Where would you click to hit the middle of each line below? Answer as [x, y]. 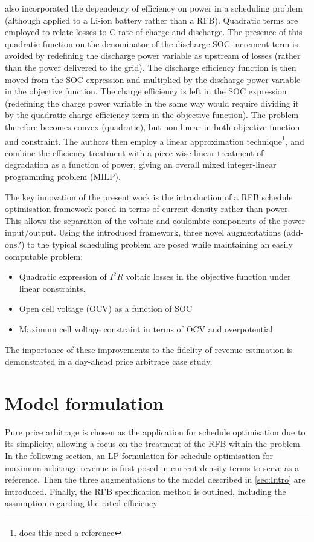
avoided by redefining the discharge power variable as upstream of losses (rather [153, 55]
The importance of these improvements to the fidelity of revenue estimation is [149, 349]
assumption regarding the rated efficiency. [82, 503]
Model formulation [84, 402]
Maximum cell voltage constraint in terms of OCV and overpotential [146, 329]
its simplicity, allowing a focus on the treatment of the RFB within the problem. [154, 444]
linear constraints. [52, 288]
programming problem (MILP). [63, 176]
